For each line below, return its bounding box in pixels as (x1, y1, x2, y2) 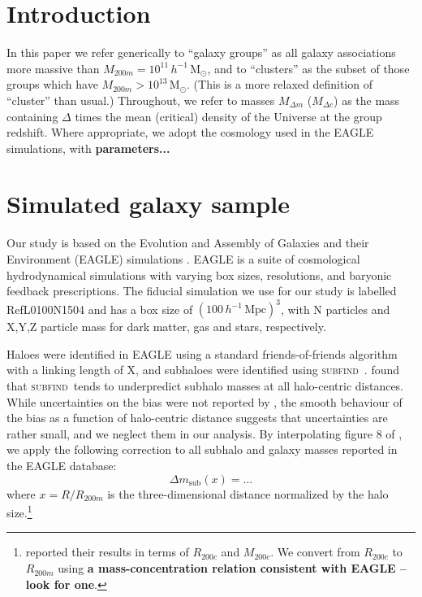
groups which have (6, 76, 98, 93)
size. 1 (6, 502, 32, 521)
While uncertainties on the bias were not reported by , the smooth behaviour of (6, 393, 403, 410)
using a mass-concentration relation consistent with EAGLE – (58, 560, 407, 577)
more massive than (6, 59, 100, 76)
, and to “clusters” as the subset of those (207, 59, 410, 76)
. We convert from (270, 543, 360, 560)
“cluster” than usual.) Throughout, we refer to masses (6, 91, 275, 108)
